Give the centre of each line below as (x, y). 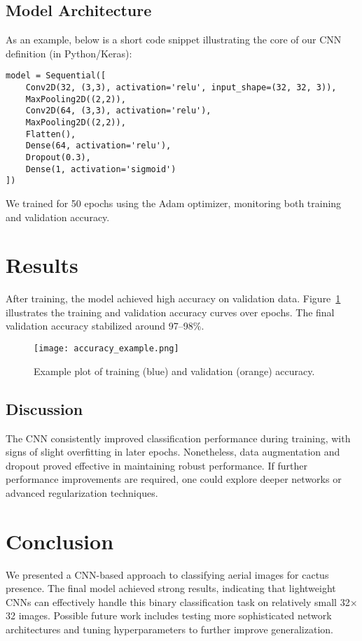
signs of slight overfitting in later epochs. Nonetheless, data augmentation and (173, 452)
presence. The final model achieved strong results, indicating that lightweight (171, 588)
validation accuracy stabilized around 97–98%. (105, 326)
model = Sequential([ (56, 76)
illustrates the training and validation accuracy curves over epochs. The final (170, 312)
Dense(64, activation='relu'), (98, 146)
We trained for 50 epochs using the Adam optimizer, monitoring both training (174, 203)
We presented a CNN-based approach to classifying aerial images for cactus (167, 574)
